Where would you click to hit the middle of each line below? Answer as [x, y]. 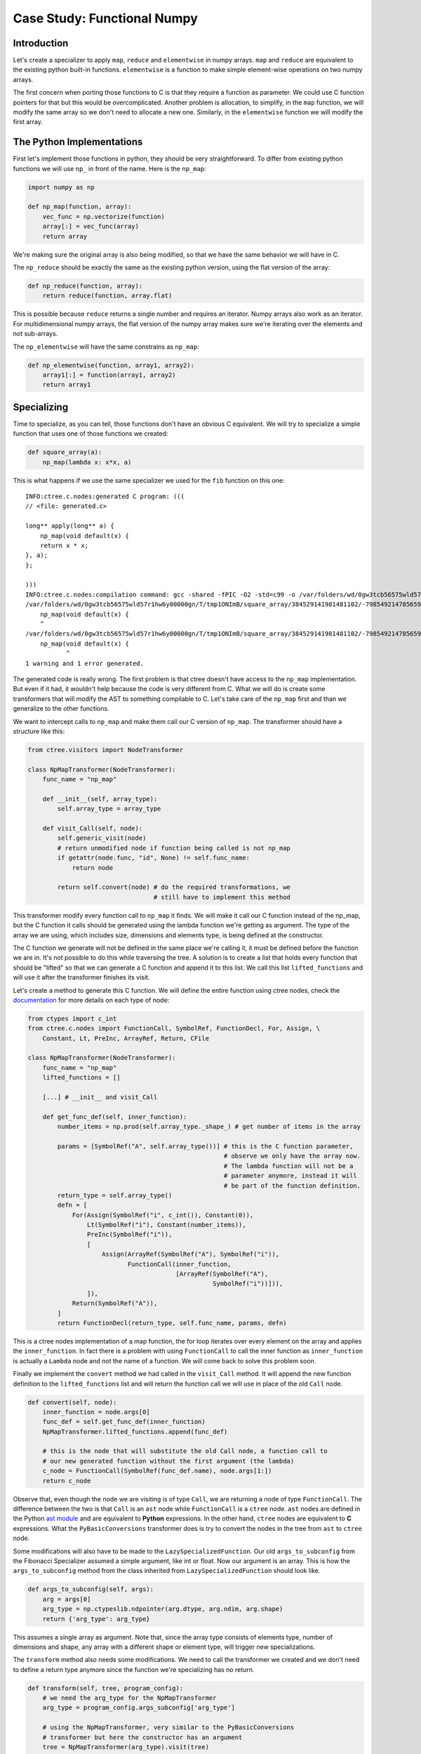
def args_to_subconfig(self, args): [91, 1589]
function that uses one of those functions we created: [91, 434]
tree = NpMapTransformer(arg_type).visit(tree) [126, 1747]
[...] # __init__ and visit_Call [100, 1097]
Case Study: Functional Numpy [105, 18]
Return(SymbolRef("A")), [115, 1304]
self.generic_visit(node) [102, 838]
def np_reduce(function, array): [85, 286]
